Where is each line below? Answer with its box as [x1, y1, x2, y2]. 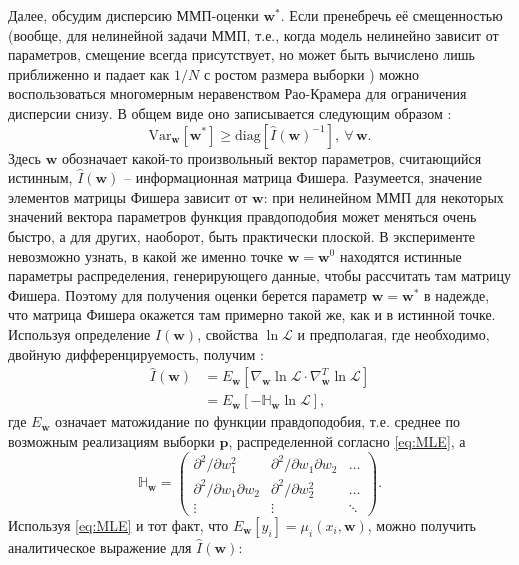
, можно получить [367, 515, 476, 536]
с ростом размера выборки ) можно [203, 63, 419, 84]
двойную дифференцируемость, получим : [8, 343, 264, 364]
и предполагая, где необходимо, [297, 323, 490, 344]
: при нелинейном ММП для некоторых [263, 186, 504, 207]
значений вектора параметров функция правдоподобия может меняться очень [8, 206, 477, 227]
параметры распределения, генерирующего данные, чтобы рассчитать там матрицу [8, 265, 511, 286]
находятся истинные [339, 245, 462, 266]
